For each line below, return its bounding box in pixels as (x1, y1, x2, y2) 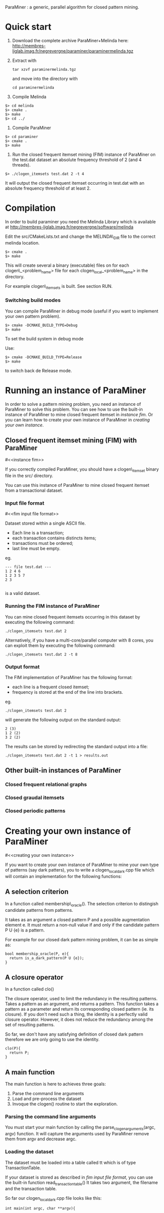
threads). (12, 162, 31, 168)
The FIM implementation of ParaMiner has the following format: (5, 675, 133, 680)
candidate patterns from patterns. (5, 907, 73, 913)
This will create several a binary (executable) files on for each (5, 262, 129, 268)
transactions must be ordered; (12, 540, 73, 546)
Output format (5, 663, 40, 670)
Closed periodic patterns (5, 808, 66, 815)
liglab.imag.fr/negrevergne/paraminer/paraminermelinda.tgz (12, 48, 134, 54)
